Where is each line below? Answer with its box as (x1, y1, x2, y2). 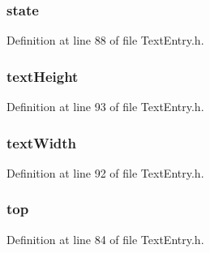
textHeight (6, 66, 79, 86)
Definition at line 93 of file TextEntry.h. (6, 98, 204, 115)
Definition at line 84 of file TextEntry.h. (6, 230, 204, 247)
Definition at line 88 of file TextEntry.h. (6, 32, 204, 49)
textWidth (6, 132, 77, 152)
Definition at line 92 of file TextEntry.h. (6, 164, 204, 181)
